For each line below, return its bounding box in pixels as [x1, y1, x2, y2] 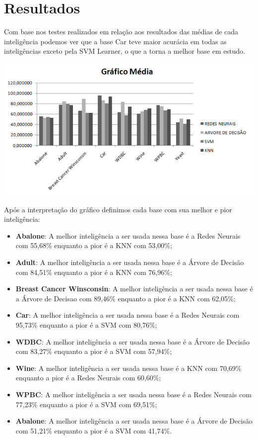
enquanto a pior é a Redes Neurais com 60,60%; [15, 372, 161, 383]
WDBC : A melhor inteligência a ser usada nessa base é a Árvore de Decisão [15, 336, 250, 347]
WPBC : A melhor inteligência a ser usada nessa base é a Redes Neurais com [15, 389, 252, 400]
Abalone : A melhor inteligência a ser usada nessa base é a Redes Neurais [15, 230, 241, 241]
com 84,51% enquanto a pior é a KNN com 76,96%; [15, 266, 172, 277]
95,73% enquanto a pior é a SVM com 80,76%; [15, 320, 157, 330]
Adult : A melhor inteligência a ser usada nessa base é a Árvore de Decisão [15, 257, 244, 267]
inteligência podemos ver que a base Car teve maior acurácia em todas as [4, 36, 227, 46]
